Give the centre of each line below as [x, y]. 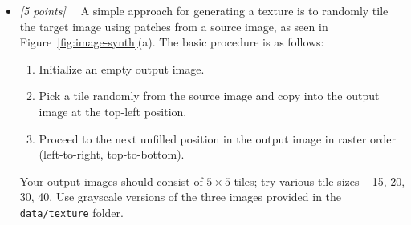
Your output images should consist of [111, 181]
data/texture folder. [71, 212]
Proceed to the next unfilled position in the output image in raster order [217, 138]
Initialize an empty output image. [122, 68]
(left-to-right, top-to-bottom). [112, 154]
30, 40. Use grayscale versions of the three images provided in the [181, 197]
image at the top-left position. [113, 111]
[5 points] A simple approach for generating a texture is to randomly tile [204, 10]
